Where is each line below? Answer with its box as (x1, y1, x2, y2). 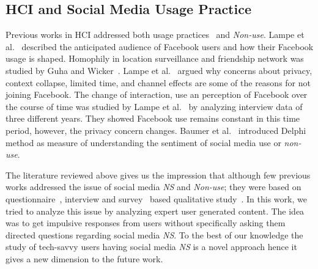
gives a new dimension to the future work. (6, 252, 163, 265)
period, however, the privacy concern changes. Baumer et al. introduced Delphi (6, 123, 306, 136)
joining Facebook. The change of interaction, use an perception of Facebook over (6, 88, 308, 101)
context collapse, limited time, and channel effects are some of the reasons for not (6, 76, 311, 89)
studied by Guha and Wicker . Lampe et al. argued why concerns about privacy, (6, 64, 312, 76)
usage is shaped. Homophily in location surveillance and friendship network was (6, 52, 304, 65)
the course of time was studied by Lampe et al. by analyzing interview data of (6, 100, 303, 112)
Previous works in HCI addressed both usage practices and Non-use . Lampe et (6, 28, 305, 41)
